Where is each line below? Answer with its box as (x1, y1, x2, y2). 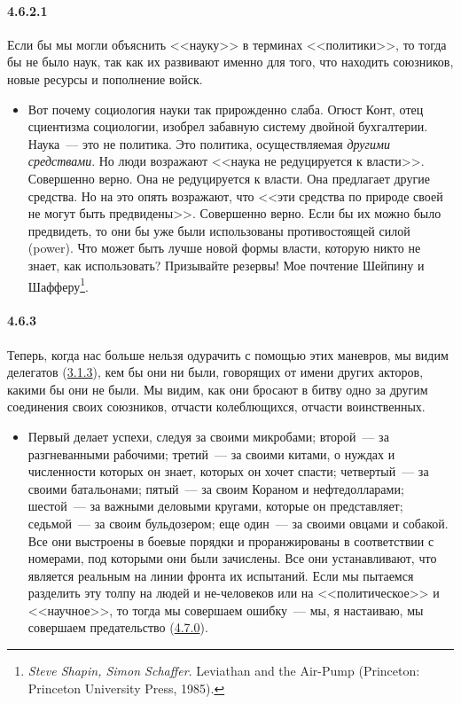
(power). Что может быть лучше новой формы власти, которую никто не (27, 239, 421, 257)
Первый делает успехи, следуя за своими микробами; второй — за (27, 426, 389, 445)
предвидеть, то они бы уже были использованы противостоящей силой (27, 221, 410, 239)
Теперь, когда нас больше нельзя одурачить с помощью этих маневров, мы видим (7, 345, 449, 364)
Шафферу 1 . (27, 274, 89, 295)
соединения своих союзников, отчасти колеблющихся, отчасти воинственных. (7, 397, 426, 416)
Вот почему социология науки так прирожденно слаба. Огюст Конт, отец (27, 99, 424, 118)
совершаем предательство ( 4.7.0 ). (27, 618, 208, 637)
